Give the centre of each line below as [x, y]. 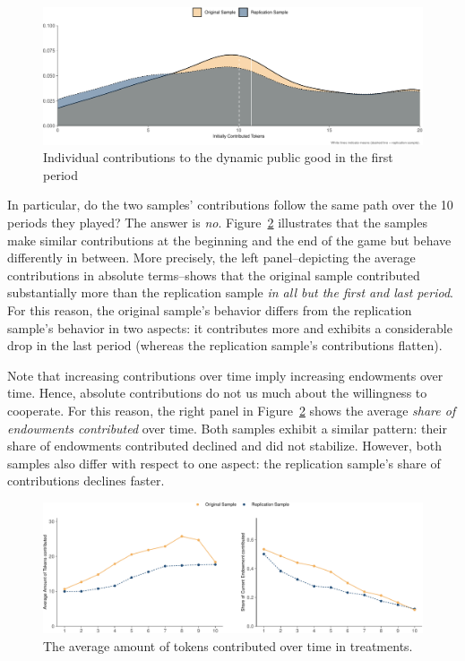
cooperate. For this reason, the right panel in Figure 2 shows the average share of [232, 410]
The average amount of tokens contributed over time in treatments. [228, 646]
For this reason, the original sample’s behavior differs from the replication [210, 309]
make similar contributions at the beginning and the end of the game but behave [229, 240]
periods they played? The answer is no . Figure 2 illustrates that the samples [217, 222]
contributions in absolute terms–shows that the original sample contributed [214, 275]
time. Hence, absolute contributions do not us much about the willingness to [217, 393]
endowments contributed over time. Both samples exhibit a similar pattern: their [227, 428]
